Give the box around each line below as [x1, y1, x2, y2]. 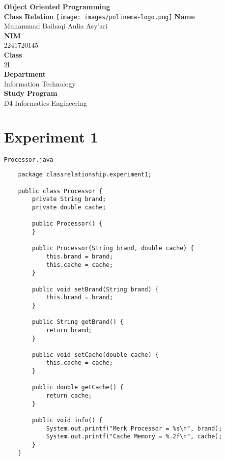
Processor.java [4, 156, 54, 163]
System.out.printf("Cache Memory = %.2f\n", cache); [46, 433, 222, 440]
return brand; [46, 326, 92, 334]
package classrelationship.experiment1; [18, 171, 152, 178]
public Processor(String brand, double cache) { [32, 245, 194, 252]
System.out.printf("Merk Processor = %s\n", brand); [46, 425, 222, 432]
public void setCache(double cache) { [32, 351, 159, 358]
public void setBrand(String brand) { [32, 286, 159, 293]
